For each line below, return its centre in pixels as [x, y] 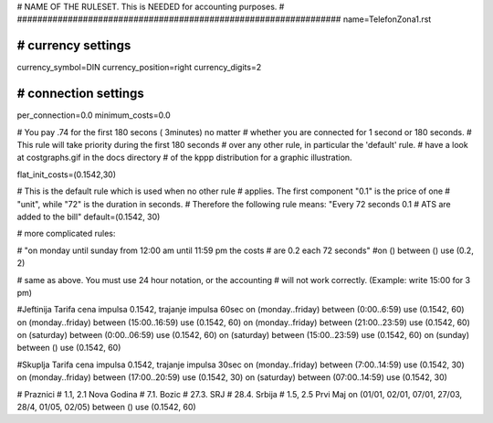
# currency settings [74, 46]
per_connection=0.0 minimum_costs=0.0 [94, 115]
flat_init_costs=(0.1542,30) [66, 174]
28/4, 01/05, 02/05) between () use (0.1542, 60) [106, 407]
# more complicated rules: [66, 234]
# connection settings [81, 94]
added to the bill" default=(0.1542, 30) [89, 217]
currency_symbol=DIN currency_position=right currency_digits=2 [139, 68]
